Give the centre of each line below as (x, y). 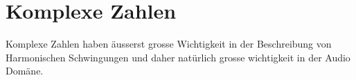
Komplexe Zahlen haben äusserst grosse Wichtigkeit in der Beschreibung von (169, 44)
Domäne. (25, 71)
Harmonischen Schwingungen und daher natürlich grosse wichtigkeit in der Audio (178, 57)
